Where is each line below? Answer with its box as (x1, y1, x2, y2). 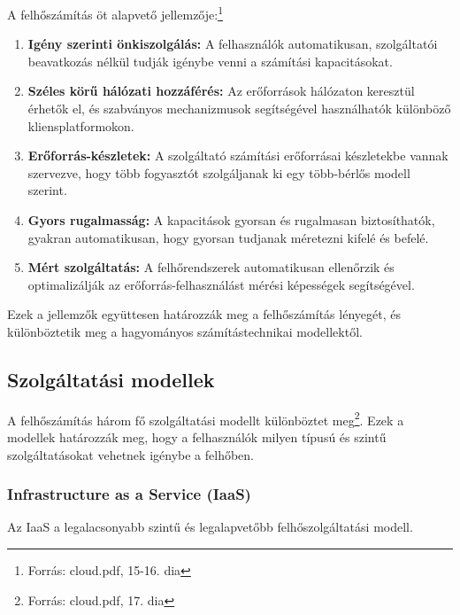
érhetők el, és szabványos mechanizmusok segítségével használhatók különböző (27, 99, 451, 118)
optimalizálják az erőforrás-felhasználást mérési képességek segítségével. (27, 275, 415, 293)
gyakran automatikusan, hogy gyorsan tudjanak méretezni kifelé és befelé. (27, 228, 429, 246)
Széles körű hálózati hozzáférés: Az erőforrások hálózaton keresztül (27, 82, 415, 100)
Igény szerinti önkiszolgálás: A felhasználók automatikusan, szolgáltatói (27, 35, 438, 53)
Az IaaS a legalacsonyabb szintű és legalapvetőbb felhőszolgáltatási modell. (7, 518, 413, 536)
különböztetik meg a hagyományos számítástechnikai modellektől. (7, 322, 363, 340)
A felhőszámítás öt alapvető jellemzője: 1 (7, 3, 223, 23)
